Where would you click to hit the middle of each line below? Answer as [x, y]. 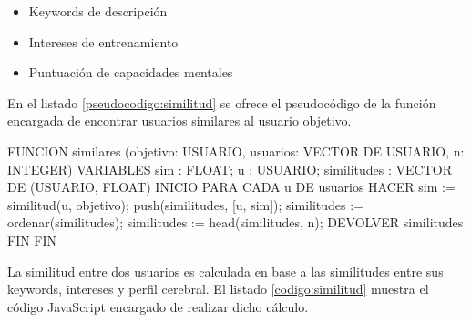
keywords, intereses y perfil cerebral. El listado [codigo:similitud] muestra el [218, 289]
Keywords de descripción [98, 11]
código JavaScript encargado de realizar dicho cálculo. [158, 306]
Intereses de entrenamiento [103, 41]
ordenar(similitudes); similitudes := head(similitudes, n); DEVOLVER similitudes [235, 222]
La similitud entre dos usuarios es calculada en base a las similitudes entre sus [225, 271]
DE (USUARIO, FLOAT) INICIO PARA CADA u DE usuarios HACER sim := [231, 187]
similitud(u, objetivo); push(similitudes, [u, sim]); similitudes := [186, 204]
